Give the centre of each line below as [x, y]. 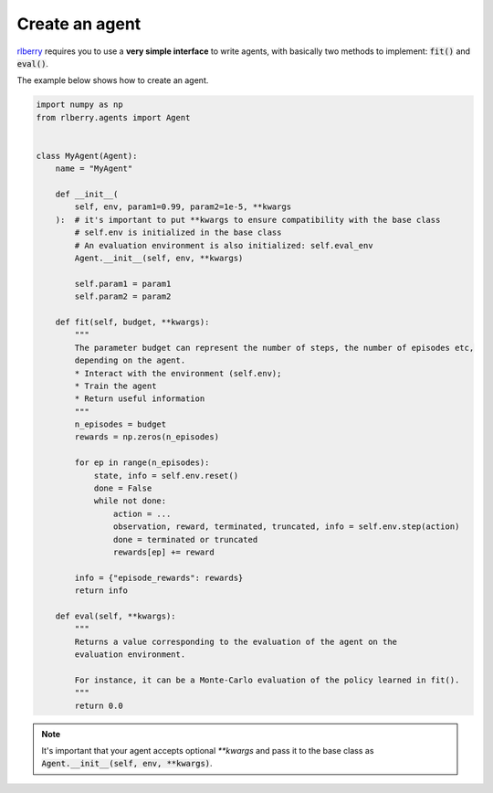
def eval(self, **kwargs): [116, 616]
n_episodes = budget [121, 424]
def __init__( [87, 195]
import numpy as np [79, 105]
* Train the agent [115, 386]
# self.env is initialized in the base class [178, 233]
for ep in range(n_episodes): [142, 463]
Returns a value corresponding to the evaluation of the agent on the [236, 641]
